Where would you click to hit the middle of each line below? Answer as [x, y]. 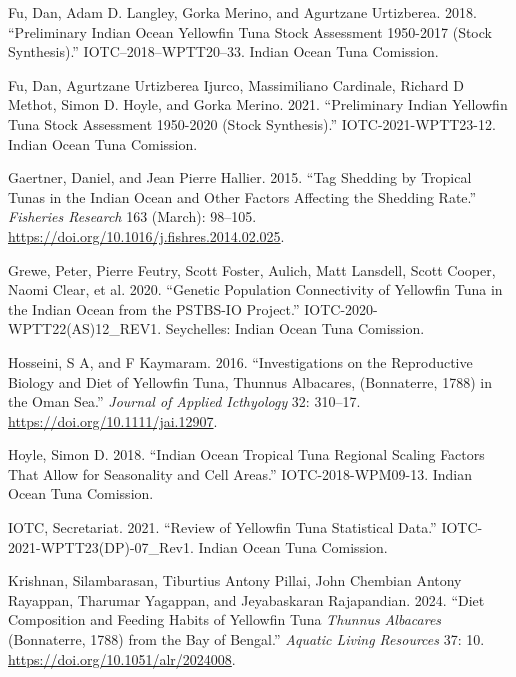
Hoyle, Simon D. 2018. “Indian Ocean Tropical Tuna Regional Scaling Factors [246, 454]
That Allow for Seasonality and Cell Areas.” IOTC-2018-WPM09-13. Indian [240, 473]
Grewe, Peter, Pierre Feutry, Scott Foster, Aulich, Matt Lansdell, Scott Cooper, [252, 269]
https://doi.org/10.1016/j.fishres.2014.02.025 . [146, 235]
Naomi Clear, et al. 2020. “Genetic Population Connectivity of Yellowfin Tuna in [255, 289]
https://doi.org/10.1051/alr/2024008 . [122, 658]
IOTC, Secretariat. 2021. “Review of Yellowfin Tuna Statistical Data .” [222, 527]
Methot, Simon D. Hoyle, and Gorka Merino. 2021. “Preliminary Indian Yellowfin [258, 104]
